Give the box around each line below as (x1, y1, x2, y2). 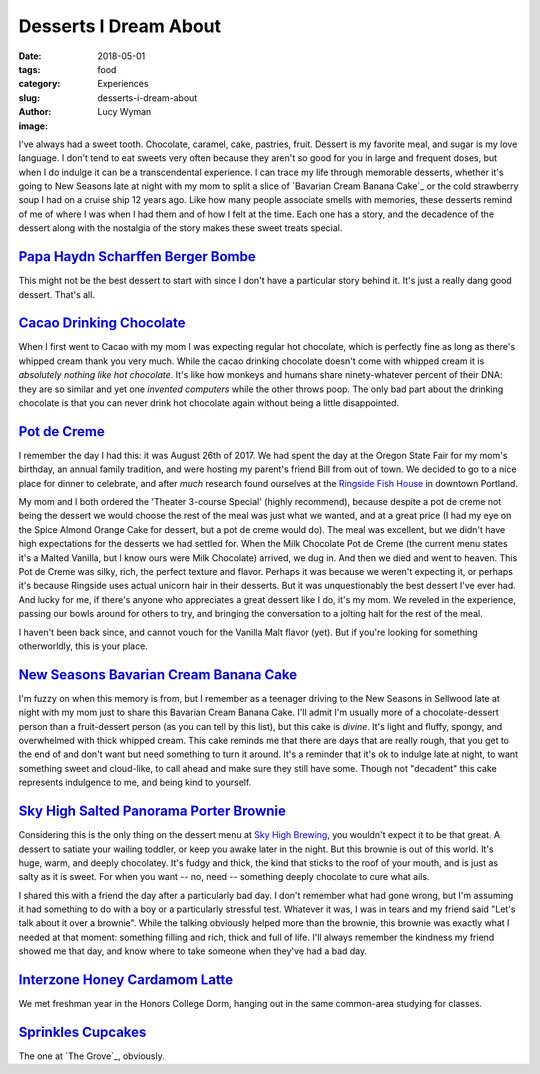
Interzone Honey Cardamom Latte (18, 971, 234, 989)
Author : (18, 106, 52, 118)
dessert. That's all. (18, 288, 95, 300)
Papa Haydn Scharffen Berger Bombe (18, 248, 256, 265)
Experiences (97, 78, 149, 90)
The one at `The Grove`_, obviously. (18, 1050, 165, 1062)
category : (18, 78, 61, 90)
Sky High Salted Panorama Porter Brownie (18, 803, 287, 820)
